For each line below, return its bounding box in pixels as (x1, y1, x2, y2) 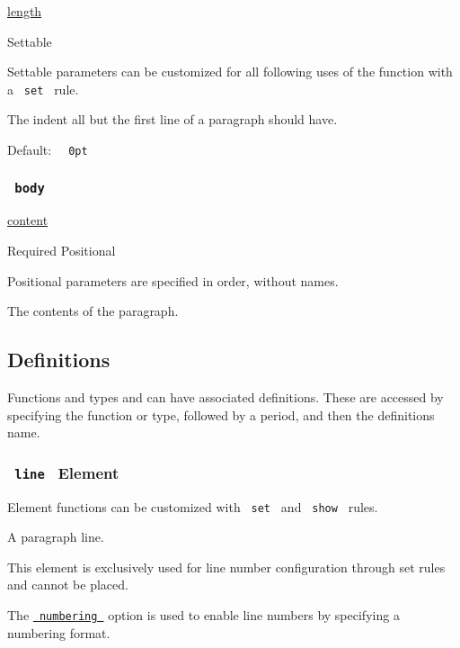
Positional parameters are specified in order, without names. (7, 271, 339, 290)
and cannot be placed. (7, 575, 128, 594)
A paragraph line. (7, 527, 104, 546)
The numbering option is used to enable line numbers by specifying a (7, 606, 400, 625)
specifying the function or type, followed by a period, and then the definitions (7, 405, 435, 424)
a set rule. (7, 79, 79, 98)
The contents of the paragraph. (7, 301, 179, 320)
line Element (14, 461, 119, 483)
